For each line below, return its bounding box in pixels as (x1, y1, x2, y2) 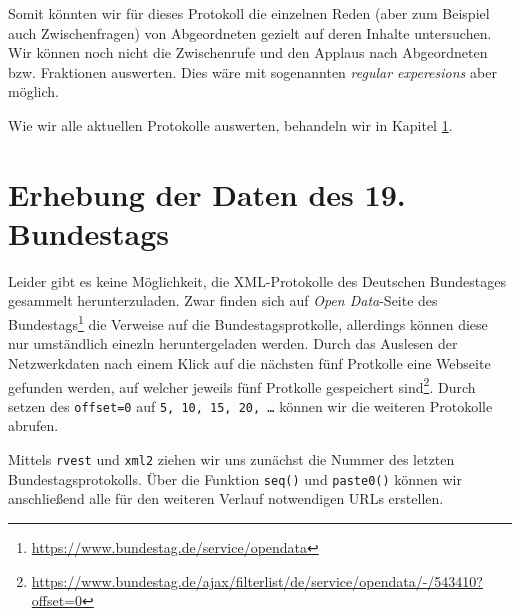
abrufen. (8, 415, 59, 436)
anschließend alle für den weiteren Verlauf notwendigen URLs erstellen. (8, 488, 444, 509)
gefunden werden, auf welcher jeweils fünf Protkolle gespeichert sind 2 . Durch (8, 373, 476, 397)
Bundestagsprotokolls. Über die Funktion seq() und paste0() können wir (8, 468, 463, 489)
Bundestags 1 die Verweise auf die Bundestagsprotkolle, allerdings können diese (8, 311, 488, 334)
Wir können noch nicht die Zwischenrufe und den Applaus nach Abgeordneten (8, 42, 488, 63)
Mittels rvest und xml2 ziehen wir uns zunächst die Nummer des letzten (8, 449, 455, 469)
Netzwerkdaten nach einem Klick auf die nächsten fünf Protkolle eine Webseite (8, 352, 491, 373)
